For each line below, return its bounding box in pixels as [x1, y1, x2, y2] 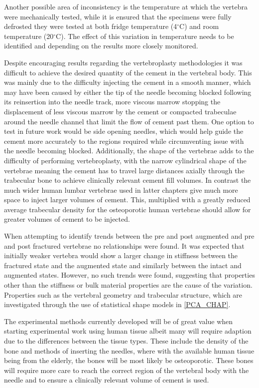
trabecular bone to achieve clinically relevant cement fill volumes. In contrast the [4, 175, 251, 185]
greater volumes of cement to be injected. [4, 214, 130, 224]
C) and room [179, 21, 219, 31]
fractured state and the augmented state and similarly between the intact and [4, 260, 242, 270]
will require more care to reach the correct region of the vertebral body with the [4, 365, 249, 375]
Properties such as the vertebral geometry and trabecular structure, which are [4, 289, 243, 300]
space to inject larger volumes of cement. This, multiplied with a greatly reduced [4, 194, 251, 205]
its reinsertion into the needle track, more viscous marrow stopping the [4, 96, 221, 107]
